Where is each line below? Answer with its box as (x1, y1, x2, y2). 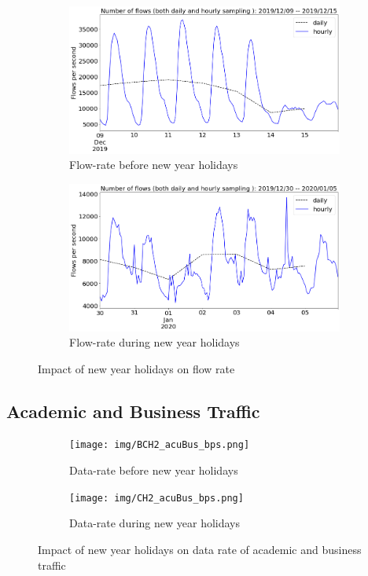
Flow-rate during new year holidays (69, 334, 240, 350)
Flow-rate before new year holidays (69, 156, 238, 173)
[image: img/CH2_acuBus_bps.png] (69, 492, 244, 504)
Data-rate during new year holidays (69, 515, 241, 531)
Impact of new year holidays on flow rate (38, 360, 235, 376)
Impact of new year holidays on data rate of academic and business (38, 541, 362, 557)
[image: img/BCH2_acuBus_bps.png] (69, 439, 250, 451)
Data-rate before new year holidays (69, 462, 238, 479)
